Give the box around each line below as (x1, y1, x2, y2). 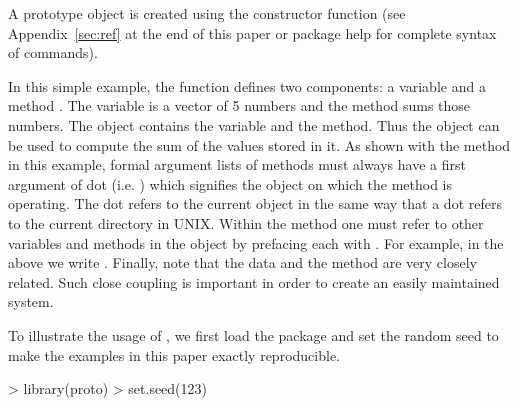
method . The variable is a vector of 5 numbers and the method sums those (8, 95, 471, 116)
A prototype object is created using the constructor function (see (8, 3, 406, 23)
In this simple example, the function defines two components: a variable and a (8, 75, 486, 96)
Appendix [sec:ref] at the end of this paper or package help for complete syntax (8, 22, 497, 43)
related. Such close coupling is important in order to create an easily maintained (8, 271, 500, 292)
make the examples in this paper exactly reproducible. (8, 344, 340, 365)
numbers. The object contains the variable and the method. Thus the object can (8, 114, 500, 135)
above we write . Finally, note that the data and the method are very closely (8, 252, 477, 273)
